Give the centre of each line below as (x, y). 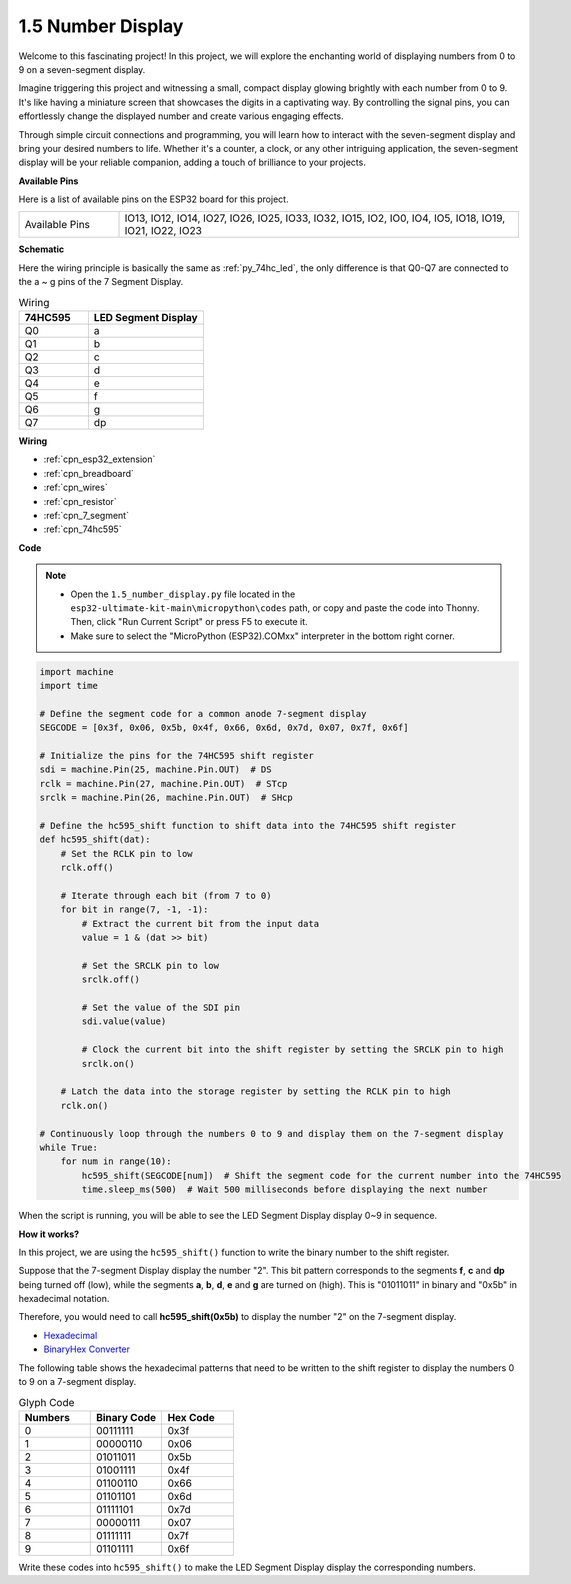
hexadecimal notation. (64, 1299)
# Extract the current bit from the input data (200, 923)
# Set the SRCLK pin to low (150, 965)
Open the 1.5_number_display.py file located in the (183, 594)
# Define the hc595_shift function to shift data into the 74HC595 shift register (248, 825)
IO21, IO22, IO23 (163, 231)
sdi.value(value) (124, 1021)
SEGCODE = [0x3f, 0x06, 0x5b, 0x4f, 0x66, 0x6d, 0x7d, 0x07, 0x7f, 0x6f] (224, 728)
